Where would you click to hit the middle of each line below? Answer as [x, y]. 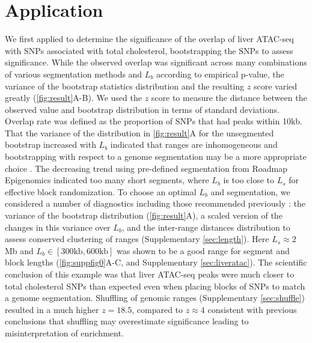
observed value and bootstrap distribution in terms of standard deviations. [142, 109]
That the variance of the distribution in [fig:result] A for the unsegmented [139, 132]
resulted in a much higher [52, 309]
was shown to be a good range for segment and [203, 250]
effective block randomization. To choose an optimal [101, 191]
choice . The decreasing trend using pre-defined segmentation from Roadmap [146, 168]
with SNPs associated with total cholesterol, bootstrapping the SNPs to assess [149, 50]
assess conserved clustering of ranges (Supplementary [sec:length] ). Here [137, 239]
